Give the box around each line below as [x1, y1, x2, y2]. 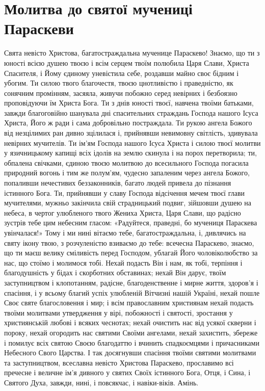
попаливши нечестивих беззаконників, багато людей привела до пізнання [4, 177, 231, 188]
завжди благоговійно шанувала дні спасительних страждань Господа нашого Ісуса [4, 107, 258, 118]
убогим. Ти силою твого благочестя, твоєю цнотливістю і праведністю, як [4, 77, 233, 88]
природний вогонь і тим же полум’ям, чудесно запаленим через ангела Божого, [4, 167, 250, 178]
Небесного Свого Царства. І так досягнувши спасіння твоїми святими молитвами [4, 347, 256, 358]
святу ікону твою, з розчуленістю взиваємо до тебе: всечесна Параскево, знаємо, [4, 237, 254, 248]
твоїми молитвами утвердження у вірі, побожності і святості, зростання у [4, 307, 233, 318]
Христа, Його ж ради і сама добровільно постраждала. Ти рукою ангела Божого [4, 117, 252, 128]
